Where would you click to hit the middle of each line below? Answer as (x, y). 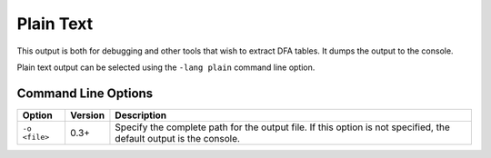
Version (87, 115)
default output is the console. (178, 138)
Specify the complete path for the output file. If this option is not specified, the (282, 127)
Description (141, 115)
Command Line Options (85, 93)
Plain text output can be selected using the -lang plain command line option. (166, 67)
